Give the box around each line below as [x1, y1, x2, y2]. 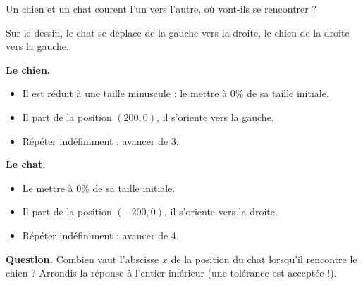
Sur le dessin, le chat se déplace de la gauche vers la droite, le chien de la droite [6, 25, 350, 39]
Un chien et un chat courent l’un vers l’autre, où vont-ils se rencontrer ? [6, 1, 317, 15]
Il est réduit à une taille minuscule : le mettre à [22, 86, 228, 101]
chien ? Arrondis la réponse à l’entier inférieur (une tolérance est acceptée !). [6, 265, 337, 280]
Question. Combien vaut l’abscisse [6, 251, 159, 266]
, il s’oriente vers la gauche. [156, 109, 274, 124]
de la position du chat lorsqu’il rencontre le [171, 251, 357, 266]
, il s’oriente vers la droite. [164, 204, 278, 219]
